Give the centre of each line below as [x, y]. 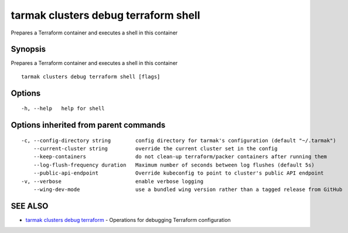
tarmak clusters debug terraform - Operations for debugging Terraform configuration [128, 220]
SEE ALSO [30, 206]
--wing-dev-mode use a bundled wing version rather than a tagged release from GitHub [188, 189]
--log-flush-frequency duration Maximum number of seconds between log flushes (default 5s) [174, 165]
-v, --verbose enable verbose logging [112, 181]
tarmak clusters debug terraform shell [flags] [91, 76]
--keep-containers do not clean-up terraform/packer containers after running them [180, 157]
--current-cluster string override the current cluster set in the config [155, 149]
